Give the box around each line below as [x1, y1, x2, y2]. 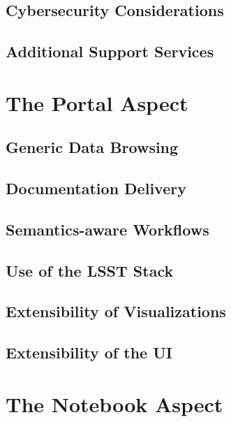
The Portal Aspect [6, 88, 188, 117]
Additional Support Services [6, 41, 214, 62]
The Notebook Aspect [6, 389, 223, 418]
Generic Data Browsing [6, 136, 179, 158]
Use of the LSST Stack [6, 259, 174, 281]
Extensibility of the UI [6, 342, 172, 363]
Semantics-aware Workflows [6, 218, 209, 240]
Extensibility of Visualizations [6, 300, 226, 322]
